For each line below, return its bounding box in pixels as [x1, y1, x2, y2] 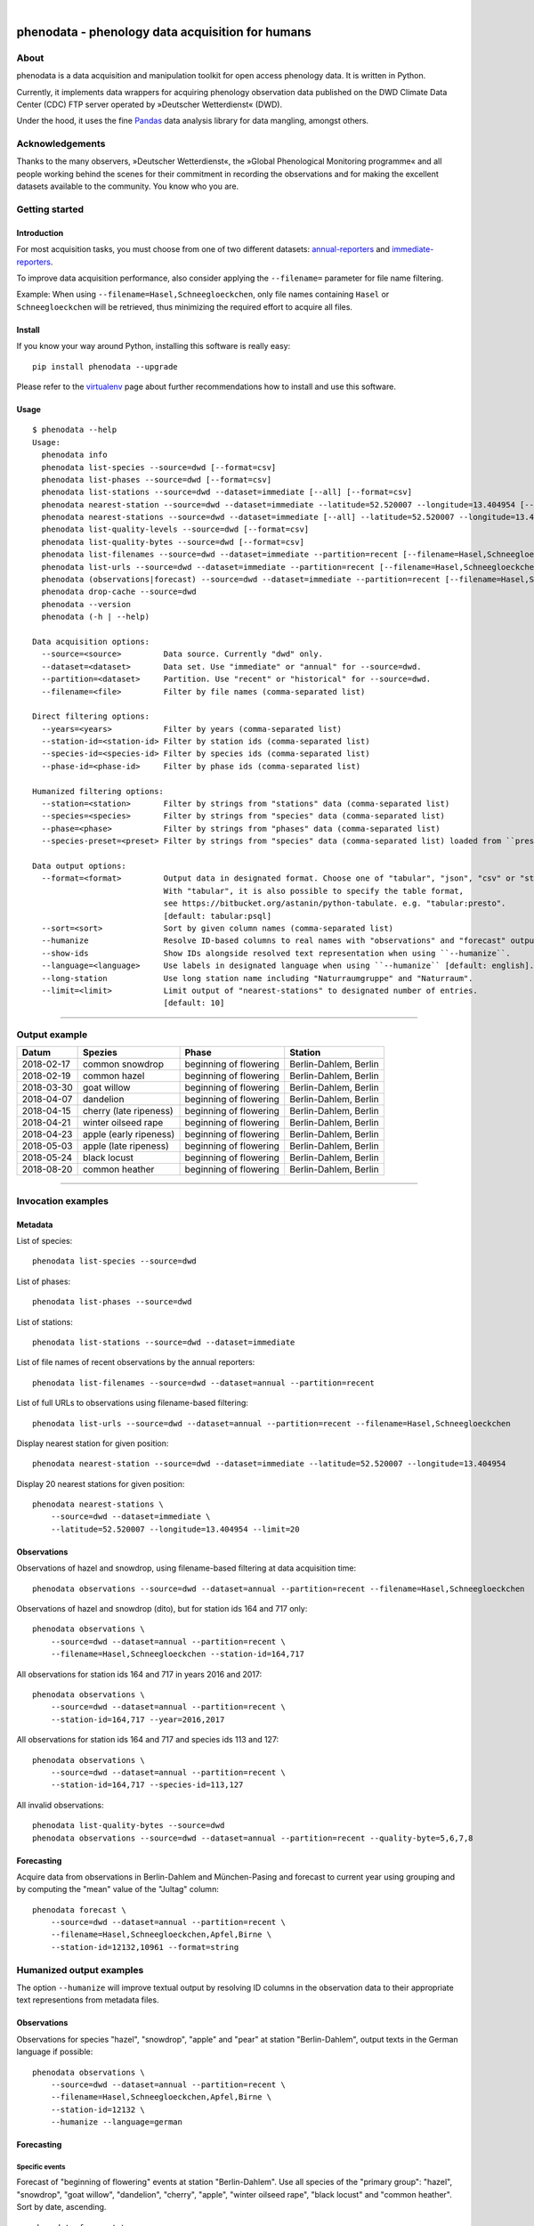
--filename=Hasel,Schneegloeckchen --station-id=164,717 [50, 1649, 304, 1660]
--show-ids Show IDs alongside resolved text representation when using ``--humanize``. [41, 948, 511, 958]
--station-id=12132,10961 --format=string [50, 1942, 239, 1952]
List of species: [16, 1236, 73, 1246]
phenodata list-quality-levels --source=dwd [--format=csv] [41, 524, 310, 534]
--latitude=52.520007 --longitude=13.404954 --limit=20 [50, 1523, 300, 1534]
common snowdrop [82, 1058, 165, 1070]
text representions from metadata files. [16, 1994, 159, 2005]
